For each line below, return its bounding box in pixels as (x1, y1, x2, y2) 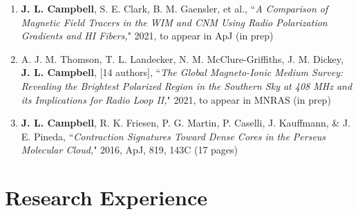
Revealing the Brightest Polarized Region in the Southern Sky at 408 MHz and (21, 78, 352, 93)
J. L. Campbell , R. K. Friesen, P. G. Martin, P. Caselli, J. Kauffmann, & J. (21, 115, 350, 130)
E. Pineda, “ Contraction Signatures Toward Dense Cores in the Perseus (21, 129, 326, 143)
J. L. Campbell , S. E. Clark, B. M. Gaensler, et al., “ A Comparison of (21, 1, 328, 15)
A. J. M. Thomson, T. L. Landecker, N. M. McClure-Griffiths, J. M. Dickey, (21, 51, 343, 66)
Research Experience (5, 183, 207, 212)
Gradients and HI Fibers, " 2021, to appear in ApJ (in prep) (21, 28, 274, 43)
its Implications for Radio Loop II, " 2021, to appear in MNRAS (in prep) (21, 92, 331, 106)
